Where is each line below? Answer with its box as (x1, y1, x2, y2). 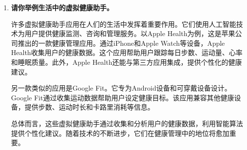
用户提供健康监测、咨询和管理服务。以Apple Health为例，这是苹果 (24, 28, 235, 38)
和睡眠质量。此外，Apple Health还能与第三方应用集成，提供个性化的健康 (11, 56, 242, 67)
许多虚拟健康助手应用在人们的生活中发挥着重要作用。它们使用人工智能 (11, 19, 236, 29)
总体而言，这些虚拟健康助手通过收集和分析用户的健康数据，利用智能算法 (11, 118, 243, 128)
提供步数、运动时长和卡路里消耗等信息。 (24, 102, 154, 112)
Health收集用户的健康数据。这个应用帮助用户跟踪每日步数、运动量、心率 (11, 47, 243, 57)
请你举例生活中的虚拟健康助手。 (11, 2, 114, 12)
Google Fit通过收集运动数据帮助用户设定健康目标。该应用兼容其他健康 (11, 92, 234, 102)
